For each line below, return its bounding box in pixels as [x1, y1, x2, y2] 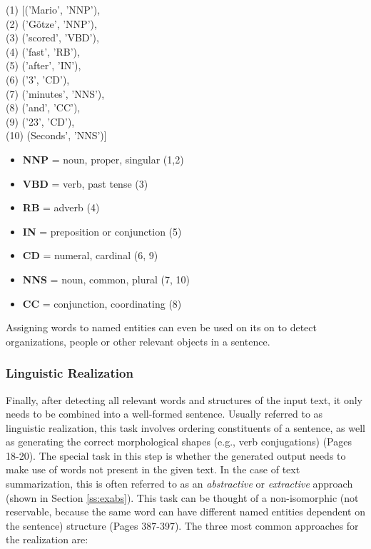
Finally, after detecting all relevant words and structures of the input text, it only [6, 392, 362, 407]
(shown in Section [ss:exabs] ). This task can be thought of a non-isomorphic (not [6, 490, 359, 505]
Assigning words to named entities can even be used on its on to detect [6, 320, 317, 335]
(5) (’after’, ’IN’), [6, 58, 81, 73]
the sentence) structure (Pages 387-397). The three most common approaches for [6, 518, 359, 533]
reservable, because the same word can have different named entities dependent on [6, 504, 366, 519]
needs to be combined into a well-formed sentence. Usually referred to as [6, 406, 323, 421]
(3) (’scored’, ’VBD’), [6, 30, 99, 45]
